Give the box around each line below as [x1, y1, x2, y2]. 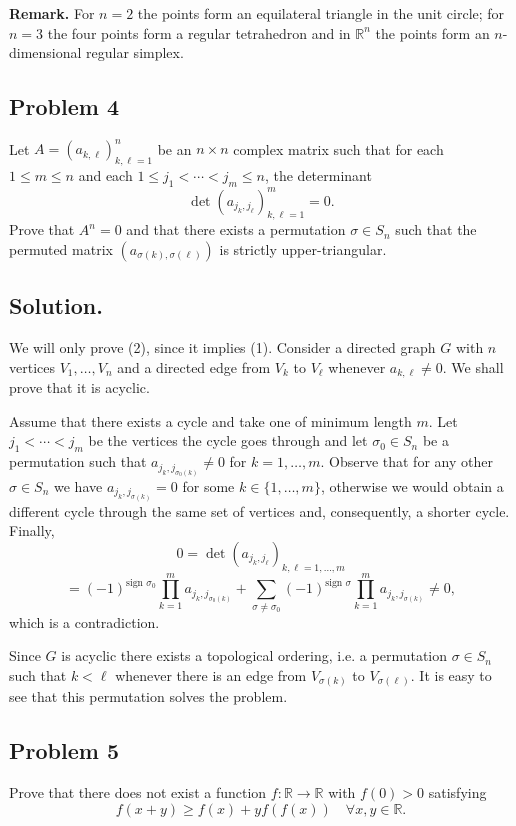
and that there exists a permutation [126, 219, 346, 240]
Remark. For [9, 3, 95, 23]
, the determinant [264, 165, 372, 186]
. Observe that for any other [320, 451, 493, 472]
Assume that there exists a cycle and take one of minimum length [9, 410, 412, 431]
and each [78, 165, 133, 186]
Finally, [9, 520, 55, 541]
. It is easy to [410, 664, 492, 685]
